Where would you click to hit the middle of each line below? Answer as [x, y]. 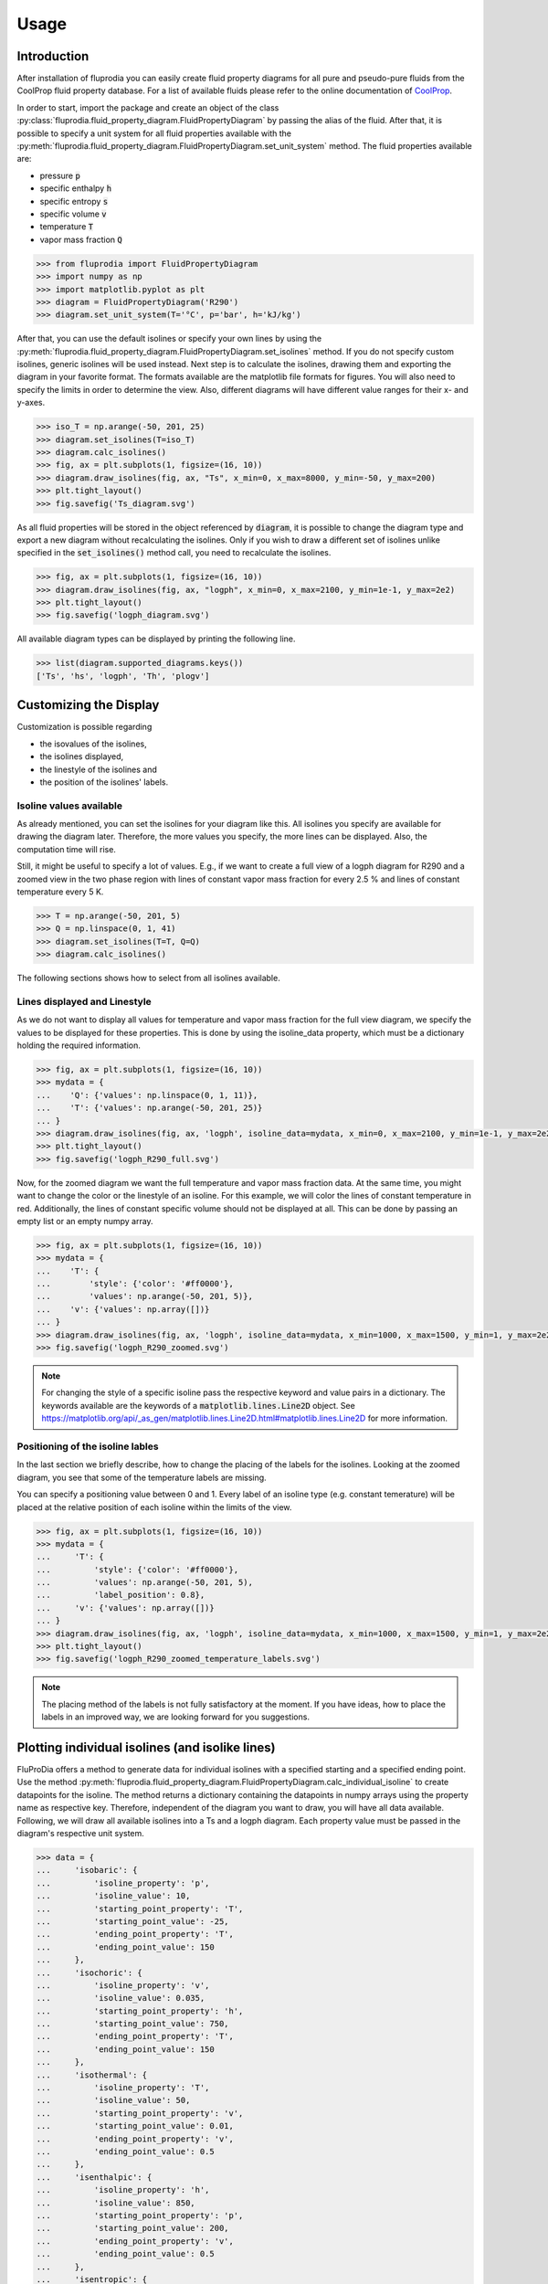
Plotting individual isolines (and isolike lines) [146, 1747]
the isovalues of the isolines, [93, 744]
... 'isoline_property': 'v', [123, 1985]
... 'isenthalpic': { [94, 2177]
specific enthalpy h [76, 188]
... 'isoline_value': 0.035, [121, 1998]
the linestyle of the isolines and [98, 769]
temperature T [67, 227]
